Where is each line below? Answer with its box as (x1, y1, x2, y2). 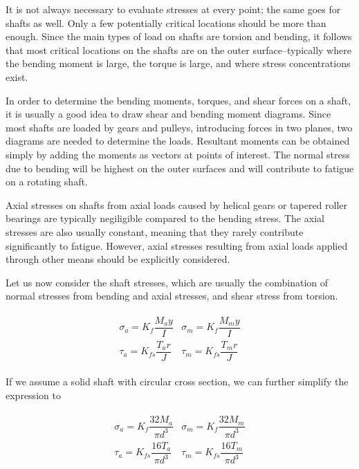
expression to (6, 387, 61, 402)
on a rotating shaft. (6, 174, 88, 189)
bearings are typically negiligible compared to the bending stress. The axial (6, 211, 324, 226)
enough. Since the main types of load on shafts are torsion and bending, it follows (6, 29, 352, 44)
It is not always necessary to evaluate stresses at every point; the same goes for (6, 2, 341, 16)
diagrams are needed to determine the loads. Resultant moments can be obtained (6, 134, 350, 148)
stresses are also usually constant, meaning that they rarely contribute (6, 224, 304, 239)
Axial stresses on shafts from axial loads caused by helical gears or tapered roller (6, 197, 348, 212)
